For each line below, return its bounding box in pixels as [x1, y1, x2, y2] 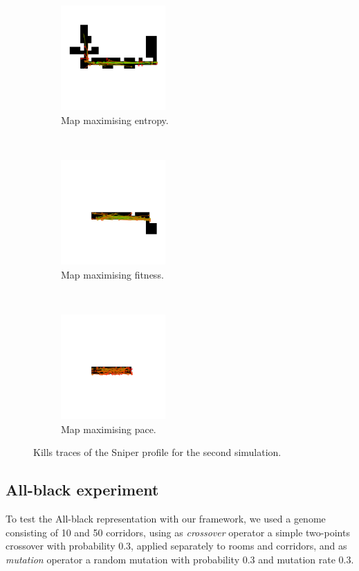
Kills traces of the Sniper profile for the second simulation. [33, 445, 282, 459]
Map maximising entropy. [61, 112, 169, 127]
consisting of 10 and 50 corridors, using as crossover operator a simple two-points [6, 525, 350, 539]
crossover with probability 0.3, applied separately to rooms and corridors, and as [6, 538, 347, 553]
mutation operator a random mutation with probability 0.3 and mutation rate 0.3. [6, 552, 354, 566]
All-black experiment [6, 479, 159, 500]
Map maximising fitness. [61, 267, 164, 281]
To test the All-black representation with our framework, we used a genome [6, 511, 326, 526]
